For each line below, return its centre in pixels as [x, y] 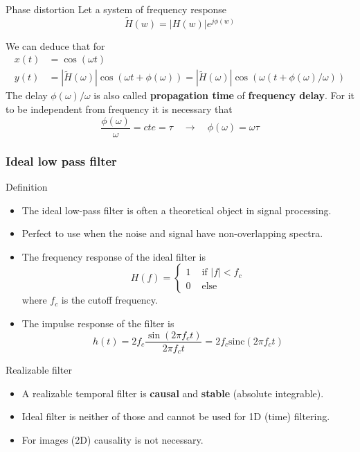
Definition [27, 186]
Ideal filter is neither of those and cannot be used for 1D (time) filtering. [176, 416]
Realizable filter [39, 370]
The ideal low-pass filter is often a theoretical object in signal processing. [177, 210]
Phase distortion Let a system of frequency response [116, 9]
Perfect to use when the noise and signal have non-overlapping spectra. [172, 233]
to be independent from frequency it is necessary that [119, 109]
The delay [27, 95]
